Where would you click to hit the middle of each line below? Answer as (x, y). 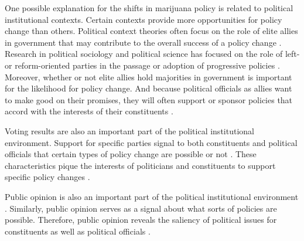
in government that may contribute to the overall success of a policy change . (143, 42)
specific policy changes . (47, 177)
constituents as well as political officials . (78, 231)
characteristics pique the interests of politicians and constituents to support (140, 165)
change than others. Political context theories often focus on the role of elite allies (151, 31)
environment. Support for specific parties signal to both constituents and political (151, 142)
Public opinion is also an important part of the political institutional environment (152, 196)
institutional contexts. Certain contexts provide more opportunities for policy (144, 19)
